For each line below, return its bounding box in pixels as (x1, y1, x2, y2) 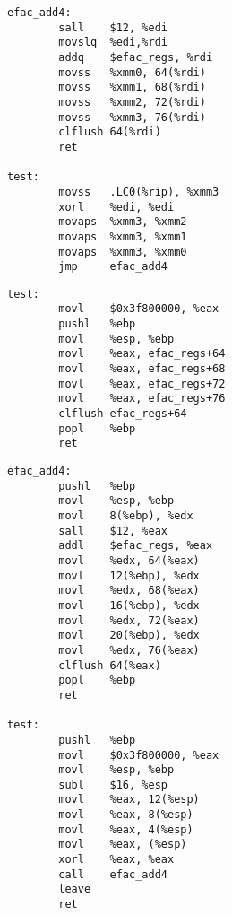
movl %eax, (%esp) (58, 838, 187, 851)
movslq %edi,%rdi (58, 36, 168, 49)
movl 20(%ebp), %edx (58, 629, 200, 642)
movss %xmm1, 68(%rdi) (58, 81, 206, 94)
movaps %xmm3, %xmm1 (58, 230, 187, 243)
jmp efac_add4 (58, 260, 168, 274)
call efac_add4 (58, 867, 168, 881)
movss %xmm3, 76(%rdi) (58, 110, 206, 124)
